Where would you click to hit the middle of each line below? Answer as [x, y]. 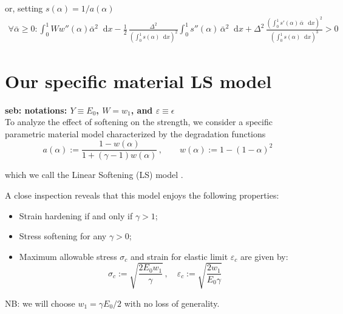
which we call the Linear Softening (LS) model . [94, 175]
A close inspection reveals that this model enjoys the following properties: [142, 195]
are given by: [264, 256]
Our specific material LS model [138, 80]
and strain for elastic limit [179, 256]
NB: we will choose [40, 303]
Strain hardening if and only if [76, 215]
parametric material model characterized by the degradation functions [135, 133]
